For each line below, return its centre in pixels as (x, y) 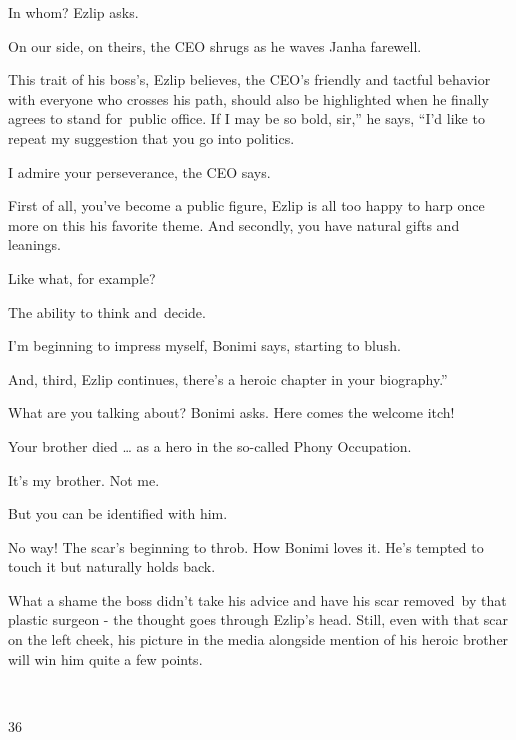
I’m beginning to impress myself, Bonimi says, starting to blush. (204, 345)
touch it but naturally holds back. (112, 566)
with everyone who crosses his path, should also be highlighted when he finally (248, 98)
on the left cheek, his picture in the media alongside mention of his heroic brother (258, 639)
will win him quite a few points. (105, 658)
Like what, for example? (82, 277)
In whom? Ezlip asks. (73, 12)
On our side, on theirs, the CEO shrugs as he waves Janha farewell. (215, 45)
